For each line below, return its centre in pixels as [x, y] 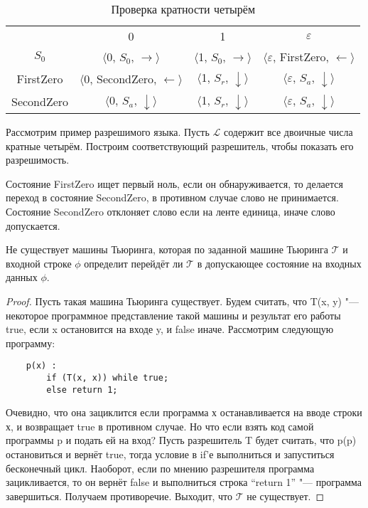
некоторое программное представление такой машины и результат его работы [173, 315]
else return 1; [82, 390]
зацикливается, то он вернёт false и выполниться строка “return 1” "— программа [184, 482]
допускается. [33, 225]
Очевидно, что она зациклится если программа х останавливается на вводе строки [184, 412]
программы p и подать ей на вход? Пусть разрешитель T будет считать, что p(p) [181, 440]
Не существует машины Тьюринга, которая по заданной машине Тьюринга [167, 249]
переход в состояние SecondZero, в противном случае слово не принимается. [172, 197]
